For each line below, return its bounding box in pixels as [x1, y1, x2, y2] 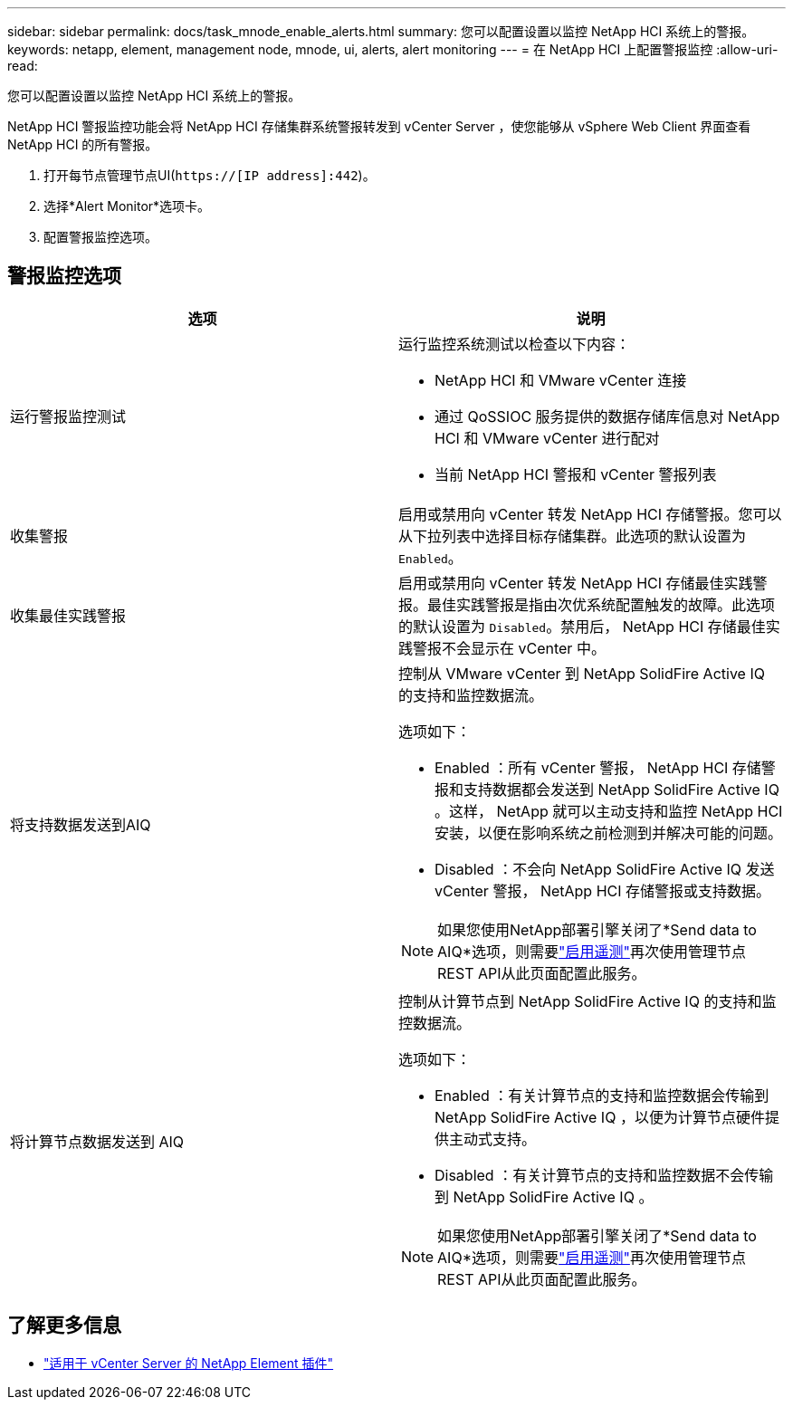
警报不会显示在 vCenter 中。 [413, 638, 606, 657]
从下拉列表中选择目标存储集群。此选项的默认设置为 [398, 526, 747, 545]
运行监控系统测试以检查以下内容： [398, 334, 631, 353]
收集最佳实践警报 [10, 606, 127, 625]
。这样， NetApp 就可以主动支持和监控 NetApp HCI [435, 801, 783, 820]
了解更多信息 [7, 1314, 121, 1337]
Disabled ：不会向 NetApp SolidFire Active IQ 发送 [435, 859, 775, 878]
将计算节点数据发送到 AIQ [10, 1132, 185, 1151]
